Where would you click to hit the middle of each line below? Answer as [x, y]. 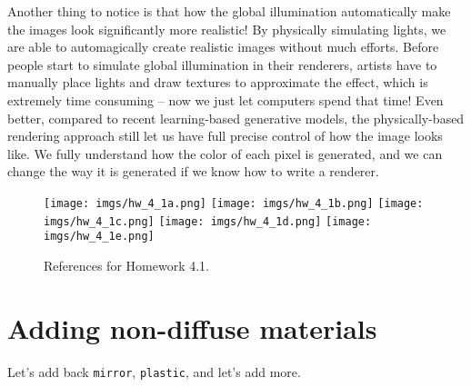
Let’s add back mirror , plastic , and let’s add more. [154, 371]
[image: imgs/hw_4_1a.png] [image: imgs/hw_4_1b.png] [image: [234, 203]
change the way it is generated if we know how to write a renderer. [193, 171]
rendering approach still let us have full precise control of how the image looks [225, 136]
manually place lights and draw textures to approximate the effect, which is [218, 82]
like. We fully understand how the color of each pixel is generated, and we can [225, 153]
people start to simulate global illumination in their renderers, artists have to [222, 64]
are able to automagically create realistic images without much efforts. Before [223, 47]
